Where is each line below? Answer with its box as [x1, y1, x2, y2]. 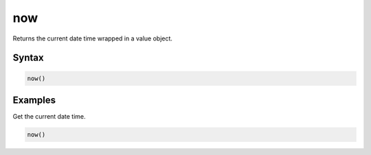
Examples [12, 94, 56, 106]
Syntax [12, 52, 44, 64]
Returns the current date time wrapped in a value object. [12, 34, 173, 43]
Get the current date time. [12, 112, 86, 121]
